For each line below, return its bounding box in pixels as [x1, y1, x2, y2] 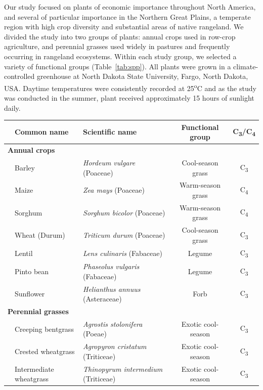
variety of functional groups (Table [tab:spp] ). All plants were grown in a [4, 61, 231, 71]
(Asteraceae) [83, 293, 122, 304]
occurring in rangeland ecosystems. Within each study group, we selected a [4, 51, 237, 61]
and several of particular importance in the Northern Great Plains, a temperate [4, 11, 251, 22]
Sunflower [15, 288, 45, 299]
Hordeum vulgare [83, 157, 136, 167]
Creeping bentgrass [15, 323, 74, 334]
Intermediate [15, 363, 54, 374]
